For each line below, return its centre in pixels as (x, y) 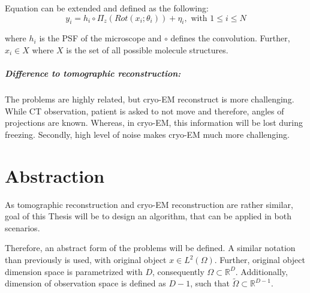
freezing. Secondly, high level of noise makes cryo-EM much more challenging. (147, 134)
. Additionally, (261, 271)
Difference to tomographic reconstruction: (93, 73)
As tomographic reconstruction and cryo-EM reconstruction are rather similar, (149, 204)
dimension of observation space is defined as (85, 283)
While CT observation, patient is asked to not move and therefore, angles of (145, 111)
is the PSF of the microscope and (100, 38)
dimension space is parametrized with (74, 271)
